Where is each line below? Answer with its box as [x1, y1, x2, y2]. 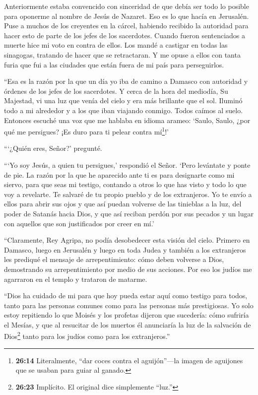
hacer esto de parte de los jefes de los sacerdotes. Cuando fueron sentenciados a [4, 30, 246, 40]
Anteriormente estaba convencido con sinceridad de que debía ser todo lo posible [4, 1, 249, 11]
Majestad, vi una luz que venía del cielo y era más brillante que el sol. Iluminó [4, 95, 243, 106]
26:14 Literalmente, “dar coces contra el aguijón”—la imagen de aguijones [15, 355, 243, 365]
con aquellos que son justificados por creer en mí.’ [4, 218, 154, 228]
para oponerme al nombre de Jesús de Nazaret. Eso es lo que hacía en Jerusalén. [4, 10, 249, 21]
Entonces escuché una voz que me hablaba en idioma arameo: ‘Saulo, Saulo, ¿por [4, 115, 251, 125]
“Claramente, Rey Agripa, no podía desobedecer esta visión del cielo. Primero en [4, 235, 250, 245]
